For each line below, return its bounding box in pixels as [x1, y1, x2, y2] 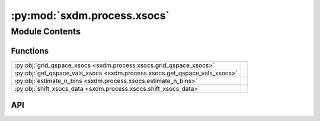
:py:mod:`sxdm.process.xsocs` [11, 9, 170, 22]
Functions [11, 46, 49, 56]
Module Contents [11, 26, 81, 37]
